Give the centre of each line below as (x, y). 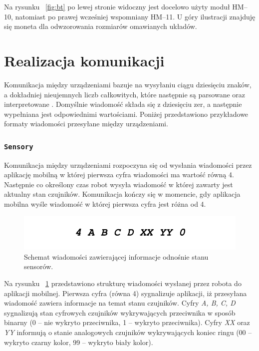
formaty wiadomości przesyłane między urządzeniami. (86, 124)
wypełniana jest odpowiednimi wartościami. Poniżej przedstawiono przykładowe (126, 114)
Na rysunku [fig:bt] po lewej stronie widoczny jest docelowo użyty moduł (117, 6)
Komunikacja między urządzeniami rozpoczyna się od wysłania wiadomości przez (128, 165)
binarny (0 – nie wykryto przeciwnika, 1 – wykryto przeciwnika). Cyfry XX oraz (127, 322)
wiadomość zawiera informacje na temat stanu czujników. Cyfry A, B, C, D (120, 303)
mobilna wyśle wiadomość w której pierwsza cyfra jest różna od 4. (105, 204)
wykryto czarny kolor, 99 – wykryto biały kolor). (79, 342)
